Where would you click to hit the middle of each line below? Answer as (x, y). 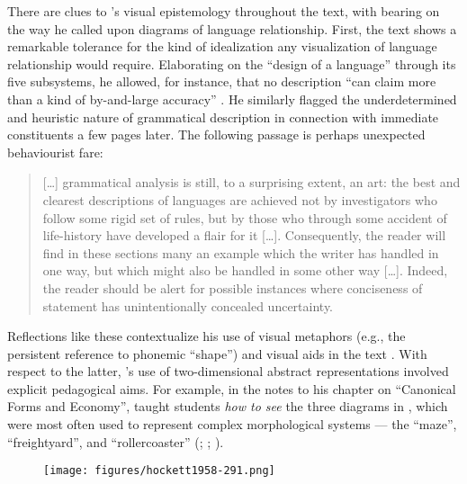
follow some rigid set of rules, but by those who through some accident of (245, 217)
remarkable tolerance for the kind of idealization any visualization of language (222, 46)
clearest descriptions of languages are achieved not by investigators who (240, 199)
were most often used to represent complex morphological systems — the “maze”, (232, 424)
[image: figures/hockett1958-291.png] (159, 471)
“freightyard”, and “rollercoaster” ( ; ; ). (116, 441)
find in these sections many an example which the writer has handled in (241, 252)
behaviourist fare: (55, 152)
